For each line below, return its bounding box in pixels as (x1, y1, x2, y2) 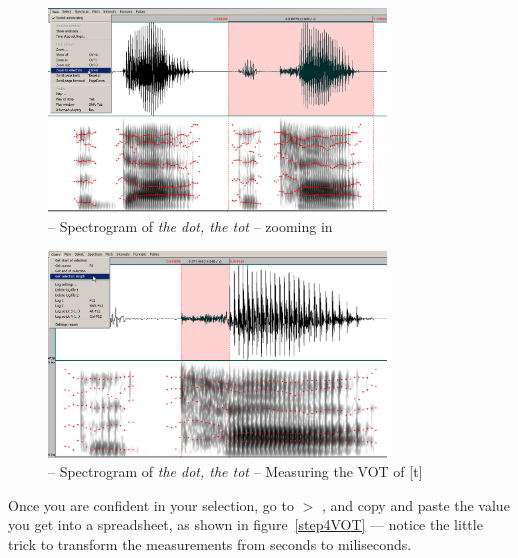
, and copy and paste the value (321, 494, 510, 515)
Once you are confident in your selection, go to (8, 494, 294, 515)
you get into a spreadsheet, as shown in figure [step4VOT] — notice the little (8, 514, 483, 535)
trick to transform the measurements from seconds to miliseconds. (8, 533, 412, 554)
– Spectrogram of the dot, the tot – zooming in (48, 215, 333, 236)
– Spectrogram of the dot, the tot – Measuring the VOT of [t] (48, 461, 423, 482)
